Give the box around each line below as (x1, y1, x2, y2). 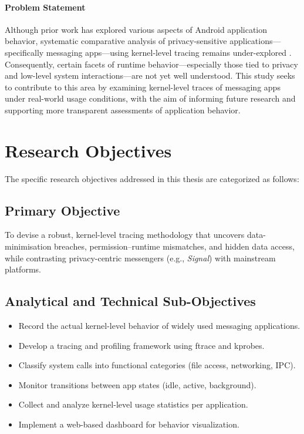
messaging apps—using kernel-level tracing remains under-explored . (46, 46, 292, 58)
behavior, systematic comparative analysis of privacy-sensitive (5, 35, 227, 47)
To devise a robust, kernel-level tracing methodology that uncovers (5, 228, 245, 241)
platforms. (5, 263, 41, 275)
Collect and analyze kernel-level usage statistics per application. (18, 398, 248, 411)
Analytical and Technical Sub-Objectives (5, 292, 256, 310)
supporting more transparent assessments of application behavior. (5, 103, 241, 116)
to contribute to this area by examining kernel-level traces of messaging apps (5, 80, 281, 93)
